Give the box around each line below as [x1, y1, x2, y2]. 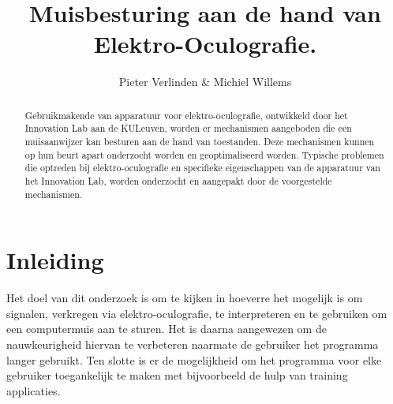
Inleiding [6, 244, 104, 276]
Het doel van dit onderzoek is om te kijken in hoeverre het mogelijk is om [6, 290, 363, 306]
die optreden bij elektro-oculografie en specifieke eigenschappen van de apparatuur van [24, 161, 380, 174]
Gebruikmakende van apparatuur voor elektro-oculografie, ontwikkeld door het [24, 108, 348, 122]
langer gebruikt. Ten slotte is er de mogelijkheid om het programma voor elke [6, 351, 382, 368]
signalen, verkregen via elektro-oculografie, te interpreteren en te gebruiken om [6, 305, 387, 321]
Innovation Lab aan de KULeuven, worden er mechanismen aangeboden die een [24, 122, 352, 135]
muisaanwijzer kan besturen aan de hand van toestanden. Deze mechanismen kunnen [24, 135, 375, 148]
